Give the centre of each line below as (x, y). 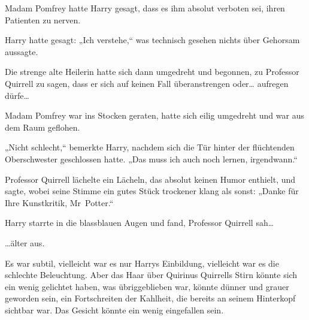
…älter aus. (25, 242)
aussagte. (22, 51)
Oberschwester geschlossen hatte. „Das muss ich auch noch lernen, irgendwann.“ (151, 159)
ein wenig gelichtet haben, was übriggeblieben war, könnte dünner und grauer (147, 286)
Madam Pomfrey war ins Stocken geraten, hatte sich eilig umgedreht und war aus (154, 115)
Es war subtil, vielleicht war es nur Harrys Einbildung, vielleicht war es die (142, 263)
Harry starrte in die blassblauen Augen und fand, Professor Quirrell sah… (140, 223)
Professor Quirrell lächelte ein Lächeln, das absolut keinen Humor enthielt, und (150, 179)
